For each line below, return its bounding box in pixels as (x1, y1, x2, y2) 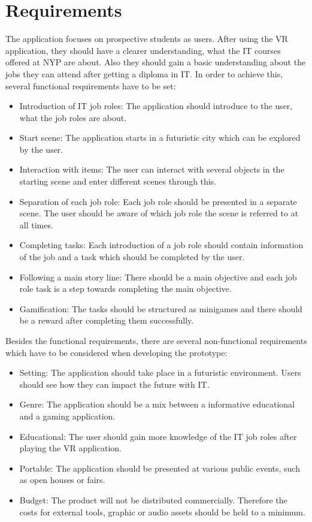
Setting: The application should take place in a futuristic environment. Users (19, 366, 301, 379)
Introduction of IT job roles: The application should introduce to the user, (19, 99, 293, 112)
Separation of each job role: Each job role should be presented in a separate (19, 195, 297, 207)
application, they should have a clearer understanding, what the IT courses (5, 44, 281, 56)
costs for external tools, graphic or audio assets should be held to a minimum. (19, 505, 305, 518)
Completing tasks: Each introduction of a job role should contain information (19, 239, 304, 251)
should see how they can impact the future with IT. (19, 378, 210, 390)
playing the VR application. (19, 442, 122, 454)
